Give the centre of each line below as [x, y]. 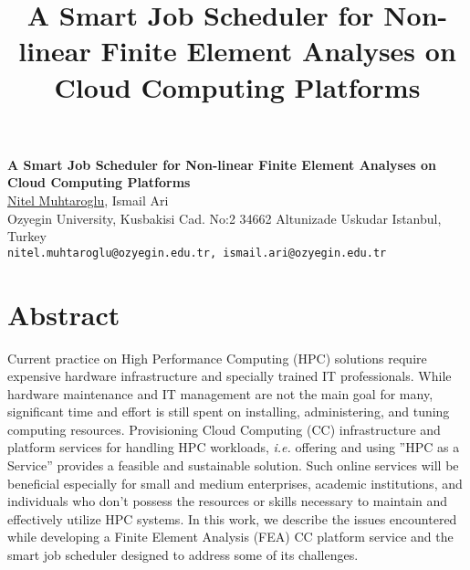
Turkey [27, 236]
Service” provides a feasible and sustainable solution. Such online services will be [233, 465]
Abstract [64, 314]
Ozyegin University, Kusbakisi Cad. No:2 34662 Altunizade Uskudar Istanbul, [225, 218]
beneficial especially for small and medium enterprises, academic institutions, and [235, 483]
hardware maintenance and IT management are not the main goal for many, [220, 393]
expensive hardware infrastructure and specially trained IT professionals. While [230, 376]
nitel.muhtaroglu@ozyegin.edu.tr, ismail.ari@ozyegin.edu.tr [197, 253]
